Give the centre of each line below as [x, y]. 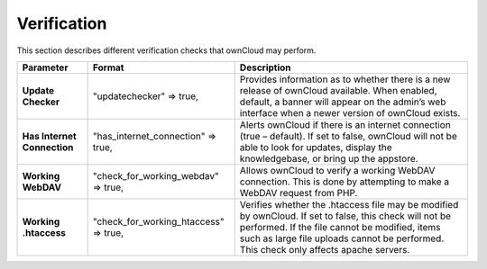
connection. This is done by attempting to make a [345, 182]
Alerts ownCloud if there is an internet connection [345, 124]
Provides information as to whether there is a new [345, 79]
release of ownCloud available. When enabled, [338, 90]
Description [266, 67]
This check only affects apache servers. [325, 249]
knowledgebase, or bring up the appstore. [329, 158]
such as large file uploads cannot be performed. [342, 238]
